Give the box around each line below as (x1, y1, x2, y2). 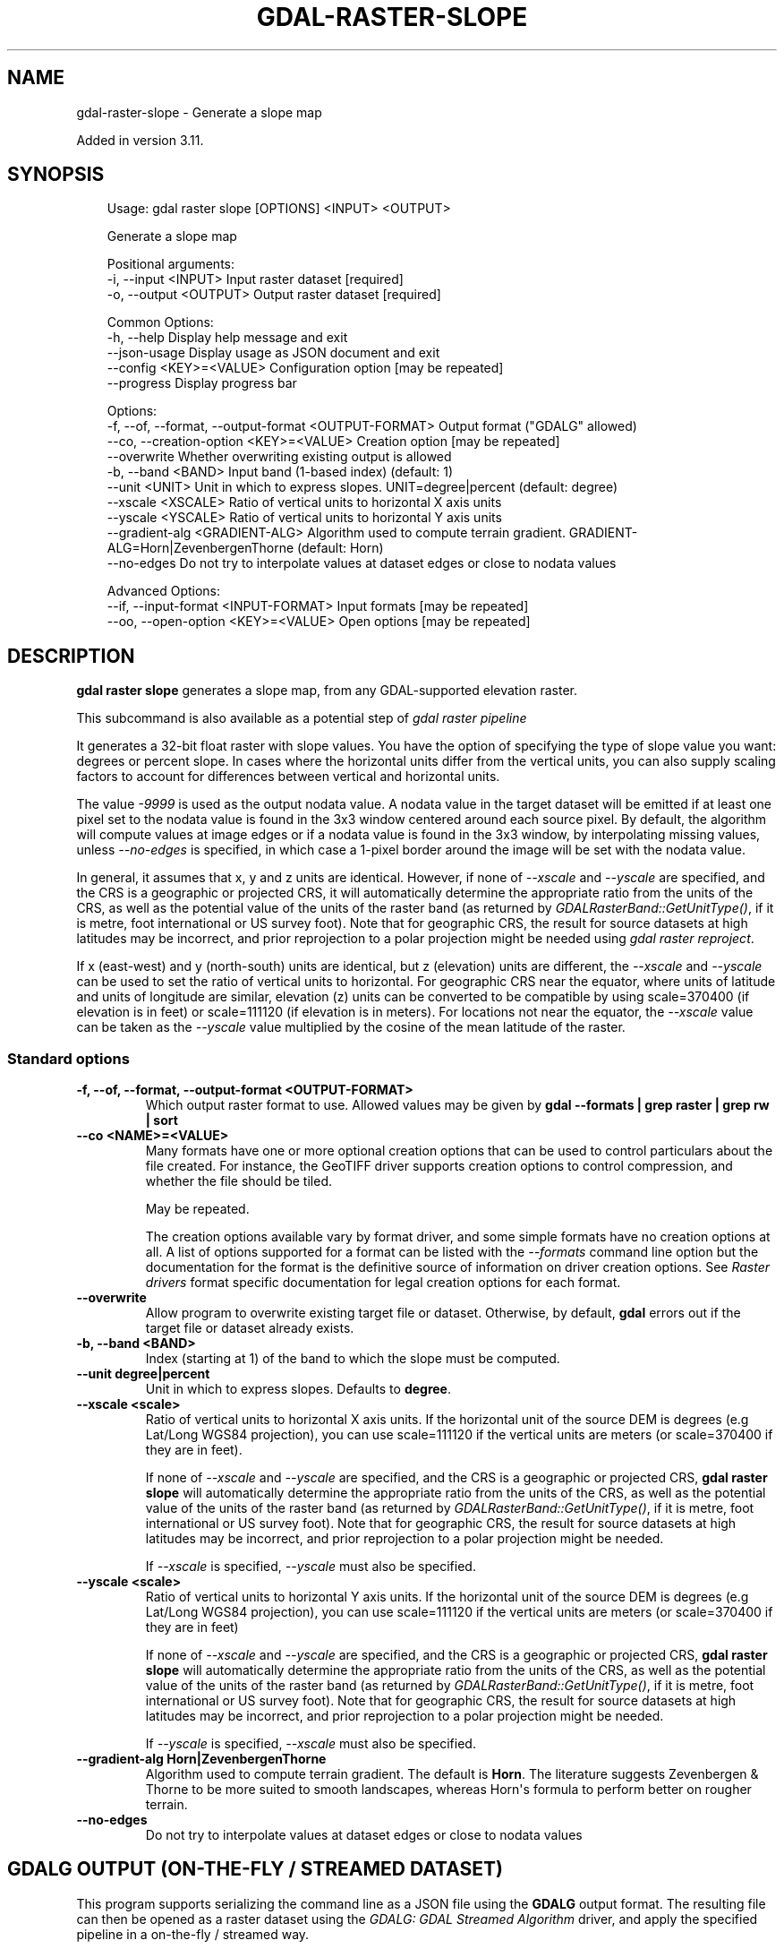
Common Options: (107, 314, 214, 331)
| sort (145, 1112, 178, 1129)
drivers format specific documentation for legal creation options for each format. (145, 1275, 621, 1291)
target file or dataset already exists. (145, 1320, 354, 1336)
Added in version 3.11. (76, 132, 204, 148)
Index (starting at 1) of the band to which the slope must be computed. (145, 1351, 560, 1367)
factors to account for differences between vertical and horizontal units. (76, 768, 500, 785)
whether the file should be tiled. (145, 1173, 332, 1189)
